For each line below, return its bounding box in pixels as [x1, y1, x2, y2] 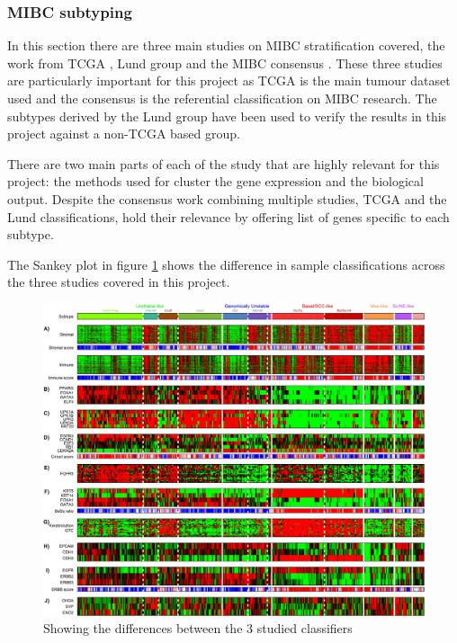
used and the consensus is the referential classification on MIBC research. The [7, 89, 437, 107]
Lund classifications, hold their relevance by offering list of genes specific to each [7, 207, 450, 226]
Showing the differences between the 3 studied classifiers [43, 619, 353, 638]
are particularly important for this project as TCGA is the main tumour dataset [7, 71, 451, 90]
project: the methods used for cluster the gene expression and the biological [7, 172, 424, 191]
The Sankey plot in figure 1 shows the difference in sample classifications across [7, 255, 445, 273]
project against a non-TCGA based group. [7, 124, 240, 143]
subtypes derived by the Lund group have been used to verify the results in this [7, 106, 447, 125]
